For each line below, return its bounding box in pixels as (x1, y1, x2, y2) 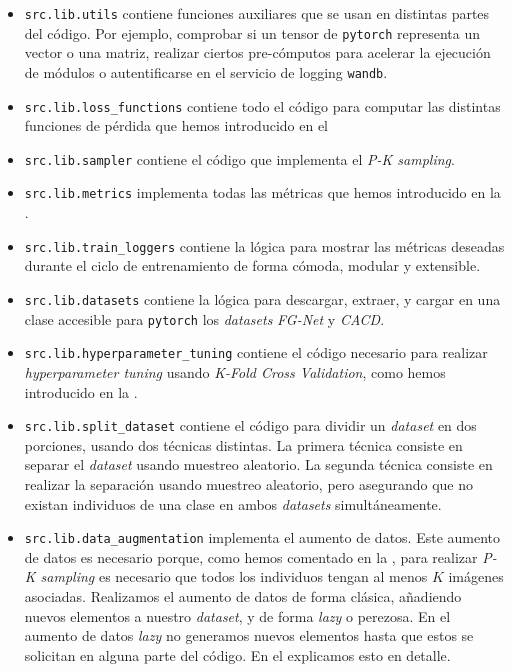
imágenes (448, 566, 504, 587)
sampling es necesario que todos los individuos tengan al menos (40, 566, 428, 587)
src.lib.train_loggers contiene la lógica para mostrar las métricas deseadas (24, 235, 505, 256)
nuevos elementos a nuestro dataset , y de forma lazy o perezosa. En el (24, 605, 451, 626)
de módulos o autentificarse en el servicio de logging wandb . (24, 61, 388, 82)
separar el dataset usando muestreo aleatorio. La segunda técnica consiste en (24, 454, 493, 475)
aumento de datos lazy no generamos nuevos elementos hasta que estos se (24, 625, 474, 646)
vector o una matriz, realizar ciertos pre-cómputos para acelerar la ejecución (24, 42, 491, 63)
